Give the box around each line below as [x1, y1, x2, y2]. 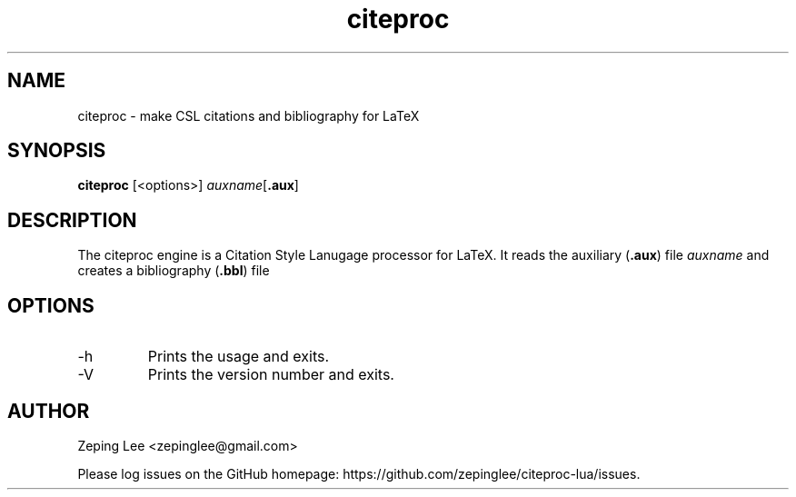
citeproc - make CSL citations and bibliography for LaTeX [77, 107, 420, 124]
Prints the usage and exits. [147, 347, 330, 366]
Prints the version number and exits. [147, 365, 394, 384]
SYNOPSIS [7, 139, 106, 163]
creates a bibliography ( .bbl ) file [77, 263, 270, 279]
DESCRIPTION [7, 208, 137, 232]
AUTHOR [7, 399, 90, 422]
